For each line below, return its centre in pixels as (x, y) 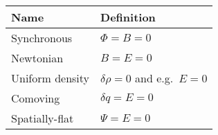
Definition (128, 17)
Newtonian (37, 58)
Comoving (36, 98)
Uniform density (51, 78)
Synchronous (42, 38)
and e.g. (154, 78)
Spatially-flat (43, 118)
